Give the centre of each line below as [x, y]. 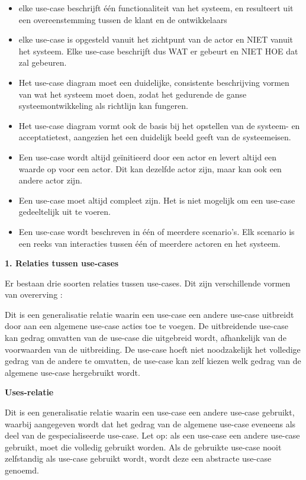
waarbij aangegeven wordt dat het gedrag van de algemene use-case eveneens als [150, 423]
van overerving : [34, 294]
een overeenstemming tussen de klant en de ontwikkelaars [123, 19]
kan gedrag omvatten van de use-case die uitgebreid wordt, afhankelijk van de [146, 338]
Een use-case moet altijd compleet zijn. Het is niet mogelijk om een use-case [157, 200]
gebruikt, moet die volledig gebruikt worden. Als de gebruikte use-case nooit [143, 447]
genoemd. [22, 470]
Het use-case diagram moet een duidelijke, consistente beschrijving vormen [154, 82]
